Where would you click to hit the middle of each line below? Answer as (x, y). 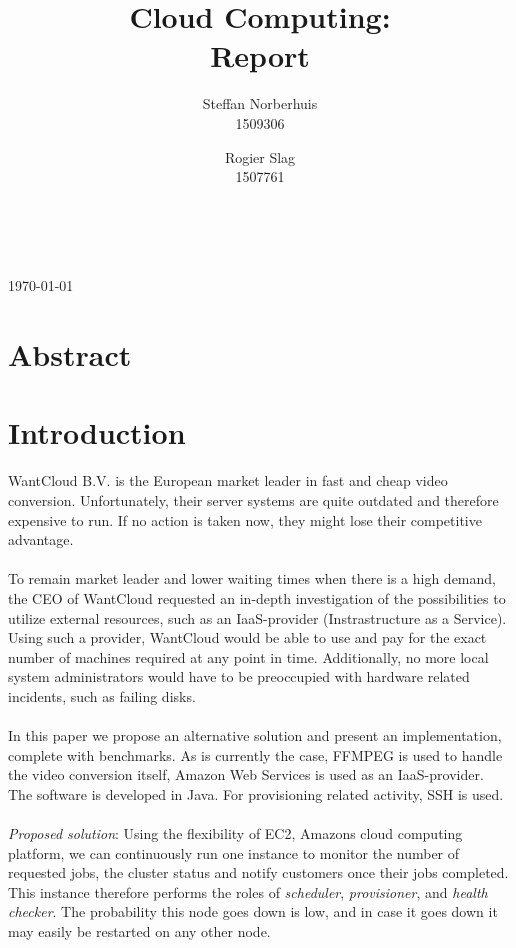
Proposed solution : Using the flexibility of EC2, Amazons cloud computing (235, 833)
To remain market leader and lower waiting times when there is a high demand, (252, 578)
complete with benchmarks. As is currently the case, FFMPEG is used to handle (255, 754)
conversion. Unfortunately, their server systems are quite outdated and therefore (253, 499)
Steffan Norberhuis (260, 103)
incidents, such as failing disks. (102, 695)
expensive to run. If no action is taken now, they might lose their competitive (245, 519)
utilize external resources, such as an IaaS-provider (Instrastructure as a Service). (257, 617)
